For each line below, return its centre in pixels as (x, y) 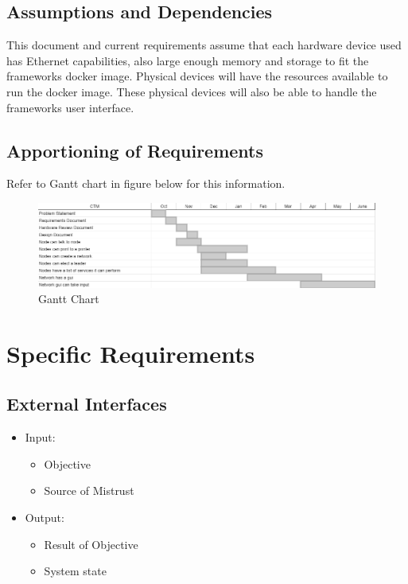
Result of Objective (91, 544)
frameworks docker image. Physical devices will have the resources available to (197, 76)
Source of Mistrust (89, 491)
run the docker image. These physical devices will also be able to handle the (192, 91)
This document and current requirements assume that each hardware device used (204, 45)
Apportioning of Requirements (135, 150)
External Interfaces (87, 404)
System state (75, 571)
